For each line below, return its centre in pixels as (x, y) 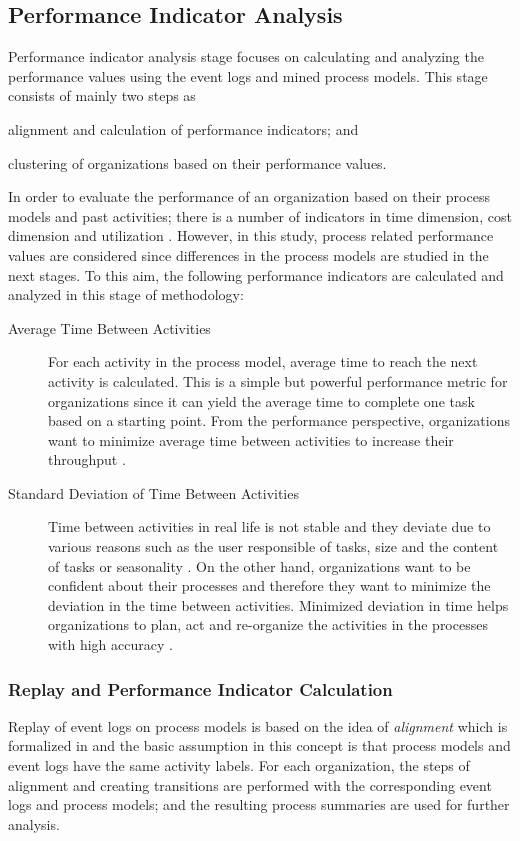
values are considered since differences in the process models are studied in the (248, 254)
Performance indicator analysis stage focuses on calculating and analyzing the (246, 56)
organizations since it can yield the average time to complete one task (261, 400)
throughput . (87, 459)
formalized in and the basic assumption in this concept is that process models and (259, 745)
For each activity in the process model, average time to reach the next (263, 361)
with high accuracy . (110, 644)
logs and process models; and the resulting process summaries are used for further (259, 804)
